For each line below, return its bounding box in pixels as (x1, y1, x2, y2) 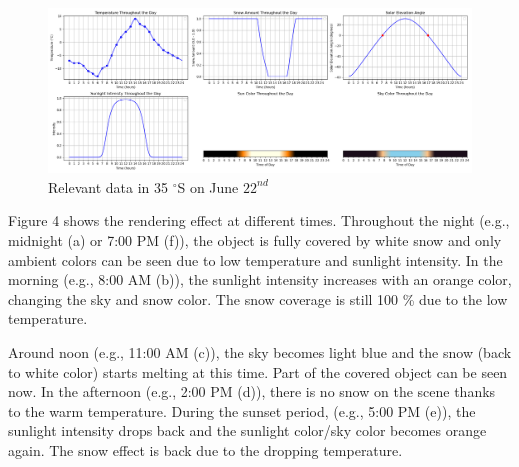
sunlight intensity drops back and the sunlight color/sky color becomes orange (8, 420, 487, 441)
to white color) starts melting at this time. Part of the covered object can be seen (8, 361, 508, 382)
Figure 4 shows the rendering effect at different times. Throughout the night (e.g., (8, 210, 510, 231)
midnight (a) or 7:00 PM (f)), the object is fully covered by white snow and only (8, 229, 502, 250)
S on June (177, 176, 239, 197)
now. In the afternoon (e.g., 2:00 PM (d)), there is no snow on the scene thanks (8, 381, 496, 402)
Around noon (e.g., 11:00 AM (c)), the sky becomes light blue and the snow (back (8, 341, 512, 362)
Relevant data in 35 (48, 176, 168, 197)
